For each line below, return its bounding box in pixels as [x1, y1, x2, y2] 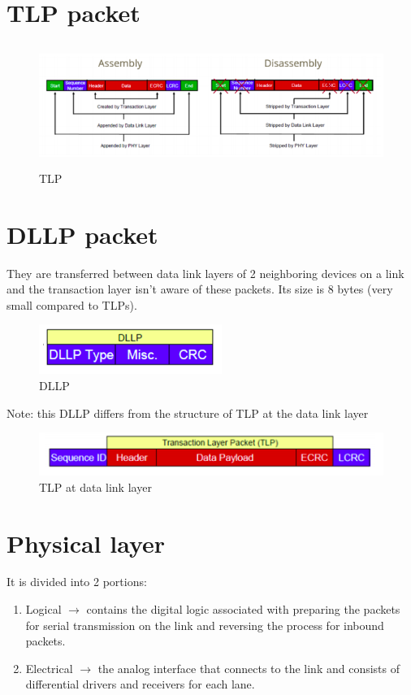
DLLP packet [6, 217, 158, 250]
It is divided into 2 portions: [6, 573, 147, 590]
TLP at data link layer [39, 478, 152, 495]
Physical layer [6, 526, 166, 559]
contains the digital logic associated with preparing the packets [86, 601, 400, 618]
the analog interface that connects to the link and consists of [97, 659, 400, 676]
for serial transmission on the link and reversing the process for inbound [25, 616, 384, 633]
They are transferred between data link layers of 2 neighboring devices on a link [6, 264, 405, 281]
